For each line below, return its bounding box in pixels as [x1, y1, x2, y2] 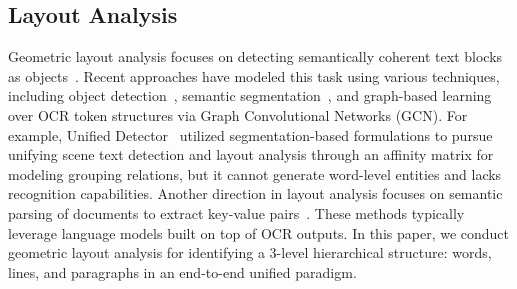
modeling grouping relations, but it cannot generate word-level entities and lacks [8, 163, 502, 184]
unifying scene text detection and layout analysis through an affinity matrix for [8, 144, 494, 165]
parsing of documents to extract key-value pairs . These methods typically [8, 202, 465, 223]
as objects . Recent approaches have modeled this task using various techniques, [8, 65, 500, 86]
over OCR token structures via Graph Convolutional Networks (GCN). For [8, 104, 468, 125]
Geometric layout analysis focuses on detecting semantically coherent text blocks [8, 46, 503, 67]
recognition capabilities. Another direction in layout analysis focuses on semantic [8, 183, 503, 204]
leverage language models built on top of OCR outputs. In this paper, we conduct [8, 222, 510, 243]
